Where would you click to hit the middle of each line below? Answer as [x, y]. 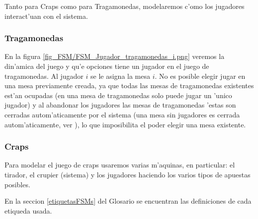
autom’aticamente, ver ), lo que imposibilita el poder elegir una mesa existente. [125, 124]
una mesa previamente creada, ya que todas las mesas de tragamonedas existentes [129, 85]
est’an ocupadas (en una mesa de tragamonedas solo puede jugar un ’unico [118, 95]
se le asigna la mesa [120, 76]
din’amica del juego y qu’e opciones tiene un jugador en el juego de [107, 66]
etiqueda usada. [28, 210]
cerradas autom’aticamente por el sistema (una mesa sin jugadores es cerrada [122, 114]
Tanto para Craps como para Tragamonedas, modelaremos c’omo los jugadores [125, 6]
